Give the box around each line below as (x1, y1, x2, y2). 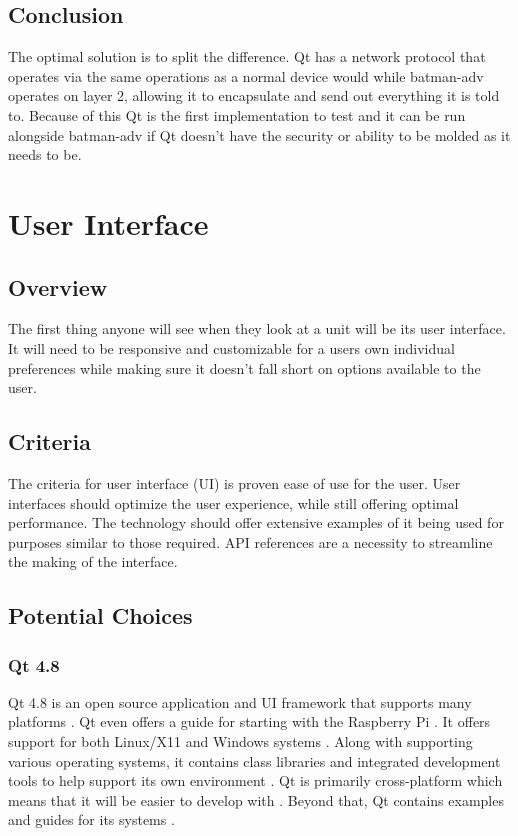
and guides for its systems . (8, 809, 175, 830)
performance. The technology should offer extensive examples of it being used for (8, 512, 504, 533)
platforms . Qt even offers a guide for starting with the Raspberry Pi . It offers (8, 711, 491, 732)
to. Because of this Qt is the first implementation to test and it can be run (8, 104, 466, 125)
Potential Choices (8, 600, 193, 631)
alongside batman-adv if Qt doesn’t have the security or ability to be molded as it (8, 124, 511, 145)
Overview (8, 271, 108, 302)
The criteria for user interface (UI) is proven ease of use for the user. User (8, 472, 461, 493)
